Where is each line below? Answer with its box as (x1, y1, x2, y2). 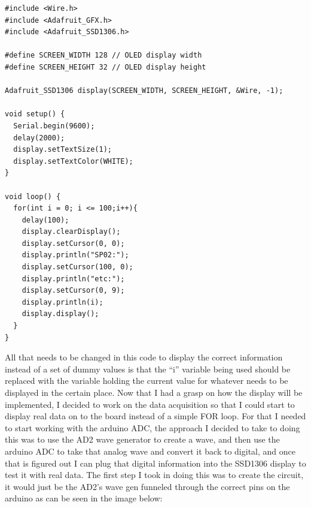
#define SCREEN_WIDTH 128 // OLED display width (5, 51, 202, 60)
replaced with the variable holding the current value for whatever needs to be (5, 374, 288, 387)
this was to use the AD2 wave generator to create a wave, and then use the (5, 433, 280, 446)
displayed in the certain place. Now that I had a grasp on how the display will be (5, 386, 303, 398)
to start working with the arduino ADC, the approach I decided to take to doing (5, 421, 300, 434)
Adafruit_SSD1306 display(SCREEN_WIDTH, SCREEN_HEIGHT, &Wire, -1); (5, 86, 283, 95)
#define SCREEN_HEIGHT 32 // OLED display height (5, 62, 206, 71)
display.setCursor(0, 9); (22, 286, 125, 295)
